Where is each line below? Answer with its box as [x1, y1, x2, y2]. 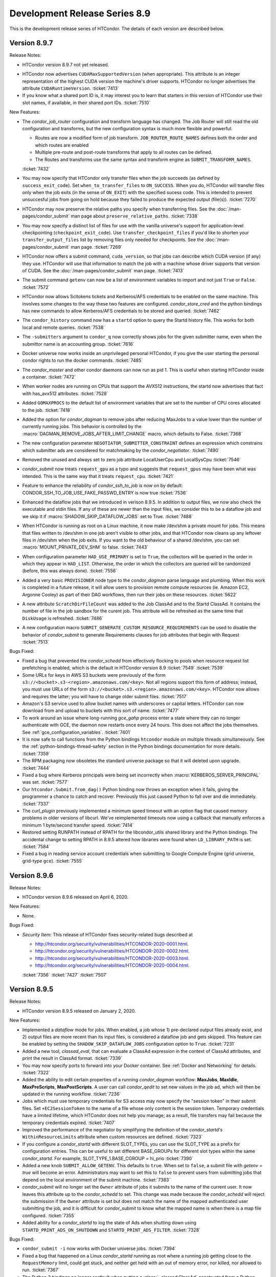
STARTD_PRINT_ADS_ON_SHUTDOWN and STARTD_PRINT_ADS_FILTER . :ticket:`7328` [22, 1226, 201, 1233]
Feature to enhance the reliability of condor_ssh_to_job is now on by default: [22, 483, 183, 489]
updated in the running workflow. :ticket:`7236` [22, 1091, 121, 1097]
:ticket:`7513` [22, 638, 50, 645]
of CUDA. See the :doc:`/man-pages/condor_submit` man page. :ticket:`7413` [22, 268, 185, 273]
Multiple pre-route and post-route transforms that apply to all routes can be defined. [35, 149, 213, 155]
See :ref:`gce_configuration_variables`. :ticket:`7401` [22, 729, 131, 735]
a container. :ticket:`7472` [22, 374, 76, 380]
